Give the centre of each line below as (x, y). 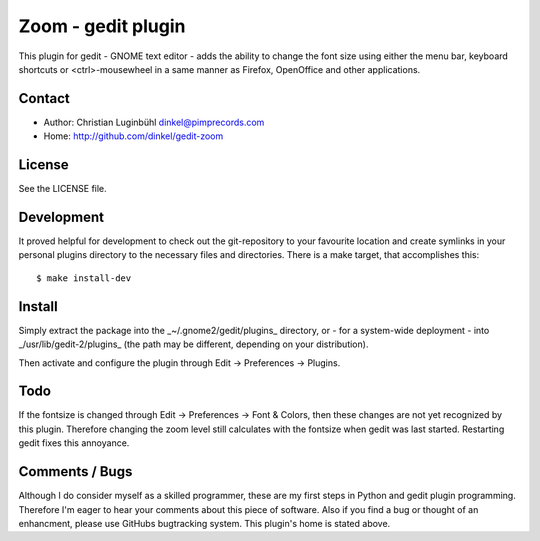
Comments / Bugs (75, 471)
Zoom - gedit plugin (102, 26)
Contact (44, 98)
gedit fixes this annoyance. (74, 443)
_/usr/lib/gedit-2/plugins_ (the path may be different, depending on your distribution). (193, 344)
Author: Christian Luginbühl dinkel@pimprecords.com (154, 122)
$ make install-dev (84, 278)
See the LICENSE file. (62, 189)
